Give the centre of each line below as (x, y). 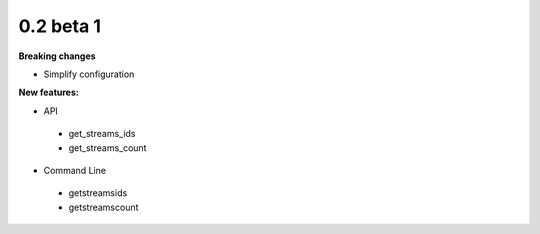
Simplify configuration (89, 74)
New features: (48, 92)
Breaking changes (57, 56)
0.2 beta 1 (60, 26)
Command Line (75, 170)
